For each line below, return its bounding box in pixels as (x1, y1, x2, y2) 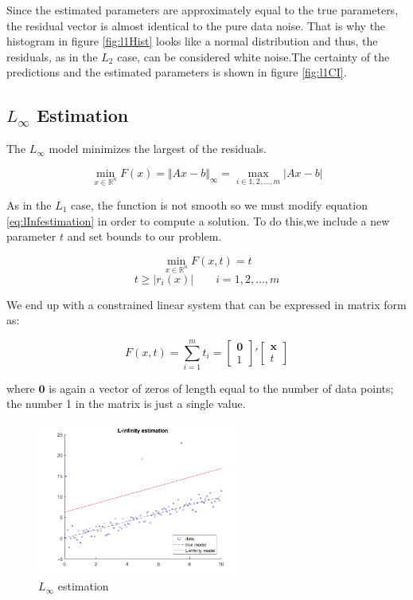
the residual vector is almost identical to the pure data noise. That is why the (6, 17, 386, 33)
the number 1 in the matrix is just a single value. (6, 395, 246, 412)
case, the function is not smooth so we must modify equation (71, 196, 368, 213)
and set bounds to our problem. (67, 228, 222, 245)
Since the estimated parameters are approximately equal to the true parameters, (6, 2, 399, 18)
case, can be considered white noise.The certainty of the (117, 48, 390, 65)
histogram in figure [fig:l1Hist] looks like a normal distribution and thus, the (6, 33, 378, 49)
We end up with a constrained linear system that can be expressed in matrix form (6, 296, 407, 312)
